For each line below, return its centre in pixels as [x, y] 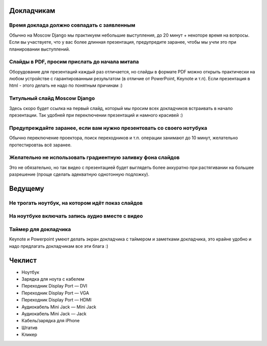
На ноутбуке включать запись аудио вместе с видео [76, 216]
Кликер [29, 335]
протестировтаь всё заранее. [40, 145]
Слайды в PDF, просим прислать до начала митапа [74, 62]
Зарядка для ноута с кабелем [53, 279]
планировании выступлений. [40, 49]
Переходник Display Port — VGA [55, 293]
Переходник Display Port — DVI [54, 286]
